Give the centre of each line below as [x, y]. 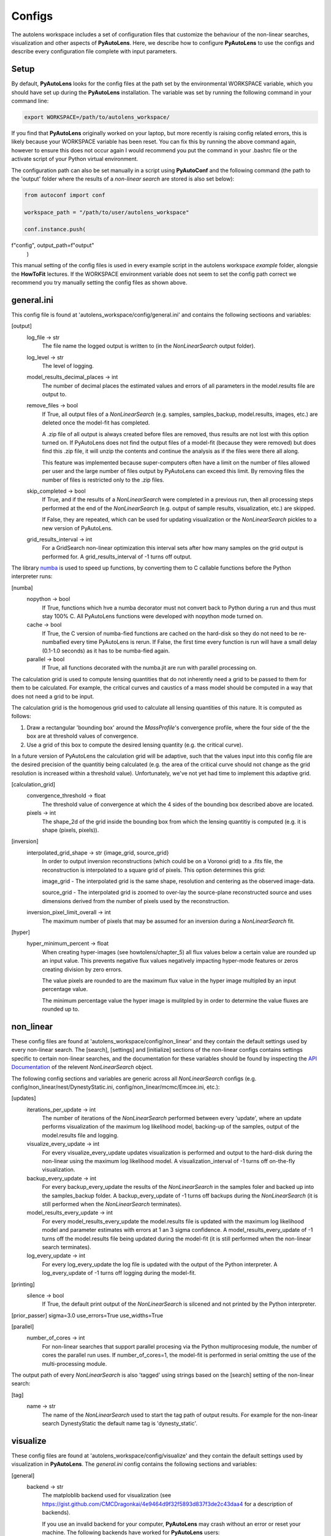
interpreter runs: [32, 576]
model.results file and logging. [80, 1135]
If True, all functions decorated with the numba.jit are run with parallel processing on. [149, 668]
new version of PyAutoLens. [77, 528]
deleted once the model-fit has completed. [96, 423]
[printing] [23, 1284]
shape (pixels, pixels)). [70, 830]
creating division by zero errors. [82, 969]
